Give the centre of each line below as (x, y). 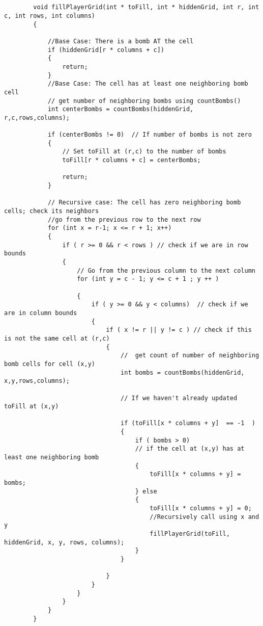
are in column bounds (41, 313)
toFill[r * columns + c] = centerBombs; (131, 160)
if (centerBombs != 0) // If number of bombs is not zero (150, 135)
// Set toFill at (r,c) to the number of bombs (144, 152)
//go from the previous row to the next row (124, 219)
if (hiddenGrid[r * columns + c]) (106, 50)
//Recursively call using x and (204, 517)
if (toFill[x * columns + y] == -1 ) (188, 423)
